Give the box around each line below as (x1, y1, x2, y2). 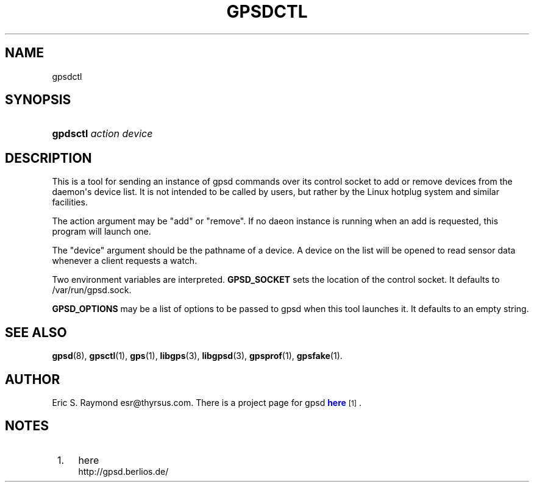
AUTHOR (5, 371, 60, 387)
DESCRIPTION (5, 150, 92, 166)
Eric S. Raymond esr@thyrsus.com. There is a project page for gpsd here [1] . (52, 397, 362, 408)
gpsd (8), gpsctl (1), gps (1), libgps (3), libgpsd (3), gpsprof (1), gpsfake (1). (52, 350, 343, 361)
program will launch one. (52, 226, 151, 237)
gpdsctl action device (52, 127, 153, 140)
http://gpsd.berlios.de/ (78, 466, 169, 477)
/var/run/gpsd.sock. (52, 285, 132, 296)
